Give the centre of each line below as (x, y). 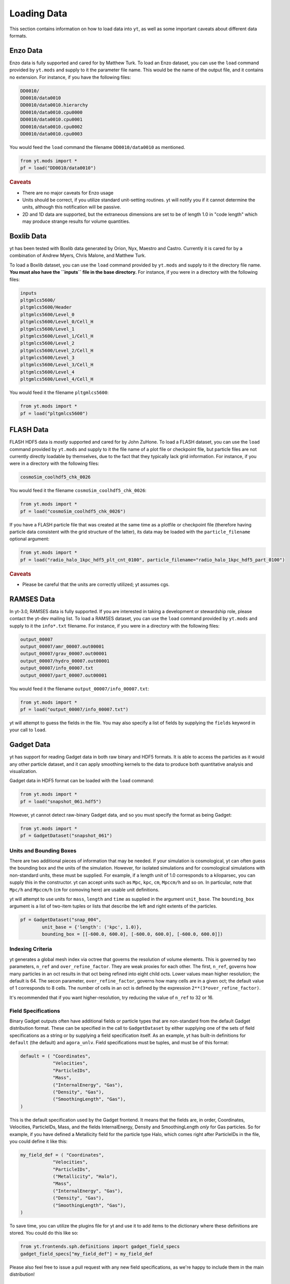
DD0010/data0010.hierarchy (54, 105)
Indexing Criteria (31, 949)
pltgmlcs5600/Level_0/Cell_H (57, 322)
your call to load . (28, 730)
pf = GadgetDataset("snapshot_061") (66, 836)
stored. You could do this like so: (44, 1233)
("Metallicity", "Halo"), (85, 1177)
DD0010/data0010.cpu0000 (51, 112)
